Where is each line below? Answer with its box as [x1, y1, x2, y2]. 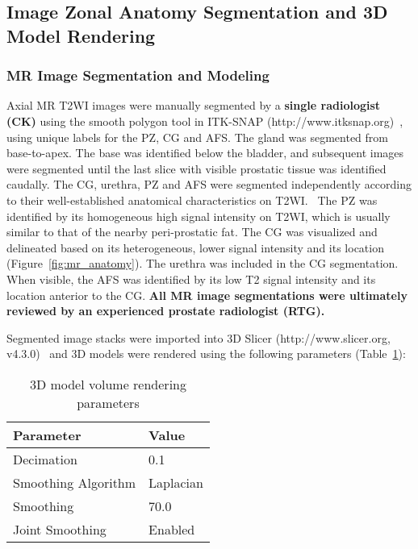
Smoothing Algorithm [13, 472, 136, 492]
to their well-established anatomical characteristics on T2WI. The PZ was [6, 191, 378, 208]
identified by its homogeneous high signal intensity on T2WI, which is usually [6, 207, 391, 224]
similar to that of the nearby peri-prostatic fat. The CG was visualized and [6, 223, 378, 240]
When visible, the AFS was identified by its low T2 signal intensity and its [6, 270, 376, 287]
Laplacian [148, 472, 203, 492]
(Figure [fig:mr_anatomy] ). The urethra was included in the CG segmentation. [6, 255, 399, 272]
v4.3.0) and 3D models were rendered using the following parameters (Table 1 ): [6, 345, 406, 362]
